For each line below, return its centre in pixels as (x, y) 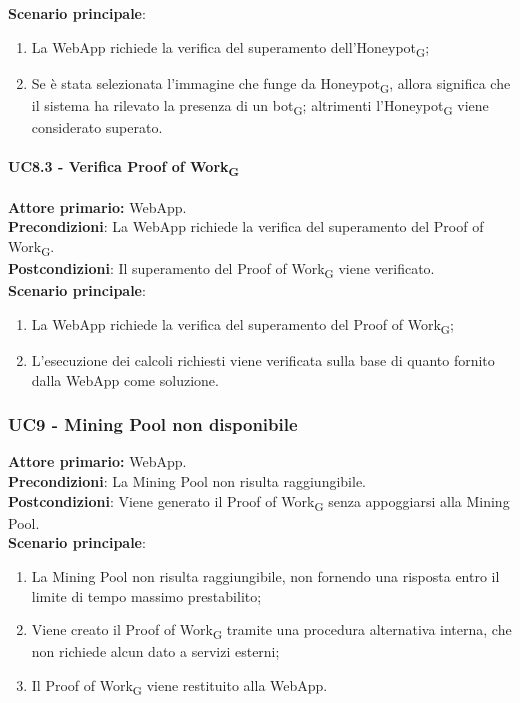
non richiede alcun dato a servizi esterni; (155, 651)
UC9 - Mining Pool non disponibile (153, 424)
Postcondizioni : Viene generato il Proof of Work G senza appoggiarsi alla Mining (259, 502)
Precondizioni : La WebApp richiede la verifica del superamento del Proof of (246, 226)
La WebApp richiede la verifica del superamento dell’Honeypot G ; (230, 48)
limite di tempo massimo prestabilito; (146, 595)
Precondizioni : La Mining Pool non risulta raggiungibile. (187, 481)
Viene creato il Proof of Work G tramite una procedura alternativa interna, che (271, 630)
